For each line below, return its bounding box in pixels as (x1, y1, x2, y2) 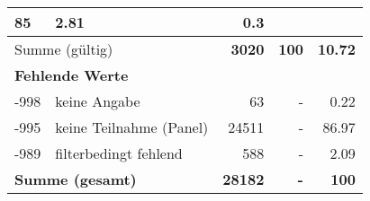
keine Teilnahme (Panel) (55, 117, 209, 137)
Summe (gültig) (14, 39, 113, 59)
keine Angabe (55, 91, 140, 111)
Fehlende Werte (14, 65, 129, 85)
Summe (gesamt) (14, 169, 137, 189)
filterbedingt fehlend (55, 143, 183, 163)
